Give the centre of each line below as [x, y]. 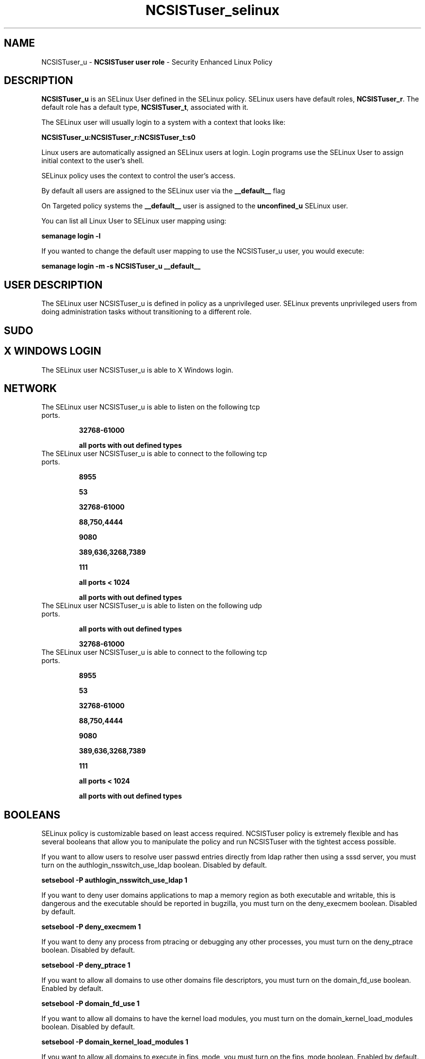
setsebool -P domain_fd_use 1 [90, 1004]
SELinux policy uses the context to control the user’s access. [138, 176]
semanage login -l [71, 236]
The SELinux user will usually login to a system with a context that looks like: [163, 122]
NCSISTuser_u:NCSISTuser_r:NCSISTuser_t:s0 [119, 137]
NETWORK [31, 388]
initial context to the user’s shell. [93, 161]
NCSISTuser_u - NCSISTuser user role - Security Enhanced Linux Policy [157, 62]
